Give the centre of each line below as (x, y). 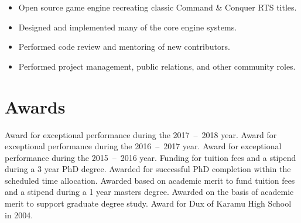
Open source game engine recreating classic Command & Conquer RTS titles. (158, 7)
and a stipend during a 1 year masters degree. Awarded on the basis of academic (149, 192)
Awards (35, 106)
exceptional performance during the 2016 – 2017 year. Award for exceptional (143, 146)
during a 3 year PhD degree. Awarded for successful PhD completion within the (148, 169)
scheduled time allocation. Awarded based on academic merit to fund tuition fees (150, 180)
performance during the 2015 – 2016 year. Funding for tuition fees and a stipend (150, 157)
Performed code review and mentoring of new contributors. (124, 47)
